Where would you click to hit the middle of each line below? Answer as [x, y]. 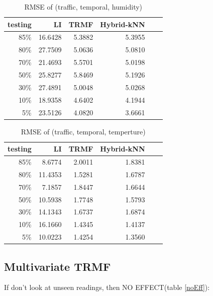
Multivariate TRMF [58, 266]
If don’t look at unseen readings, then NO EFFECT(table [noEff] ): [107, 287]
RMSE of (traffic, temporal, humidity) [83, 7]
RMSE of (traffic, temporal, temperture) [83, 131]
